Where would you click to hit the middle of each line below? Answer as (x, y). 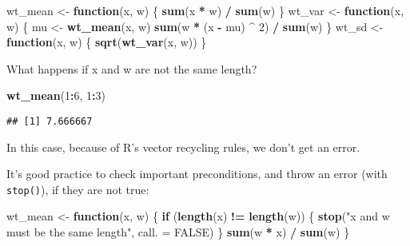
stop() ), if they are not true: (78, 189)
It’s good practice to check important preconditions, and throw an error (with (197, 174)
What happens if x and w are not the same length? (132, 68)
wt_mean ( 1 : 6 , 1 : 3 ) (56, 95)
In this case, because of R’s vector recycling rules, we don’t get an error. (183, 147)
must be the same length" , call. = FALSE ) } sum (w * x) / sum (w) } (178, 232)
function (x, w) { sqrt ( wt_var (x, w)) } (107, 42)
